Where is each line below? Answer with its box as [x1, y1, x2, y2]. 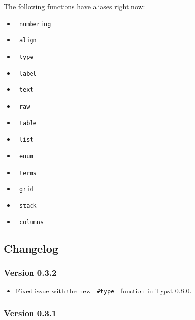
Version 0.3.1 [4, 306, 57, 319]
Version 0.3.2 [4, 266, 57, 278]
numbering [19, 20, 51, 28]
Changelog [4, 240, 59, 256]
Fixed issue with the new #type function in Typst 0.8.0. [15, 286, 192, 296]
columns [19, 219, 44, 226]
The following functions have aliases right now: [4, 1, 145, 11]
